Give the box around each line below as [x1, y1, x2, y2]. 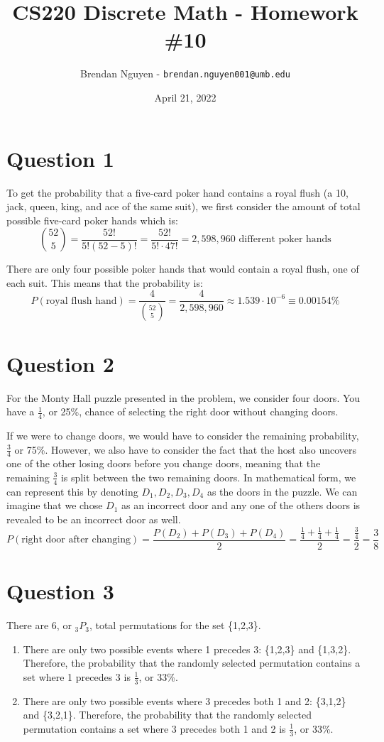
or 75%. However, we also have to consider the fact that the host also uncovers [14, 442, 357, 457]
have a [6, 404, 35, 419]
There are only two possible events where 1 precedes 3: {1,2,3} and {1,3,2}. [23, 641, 351, 656]
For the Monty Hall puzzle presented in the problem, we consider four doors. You [6, 390, 361, 405]
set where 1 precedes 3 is [23, 669, 131, 684]
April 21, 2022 [154, 89, 216, 104]
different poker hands [238, 234, 331, 245]
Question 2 [6, 349, 114, 378]
